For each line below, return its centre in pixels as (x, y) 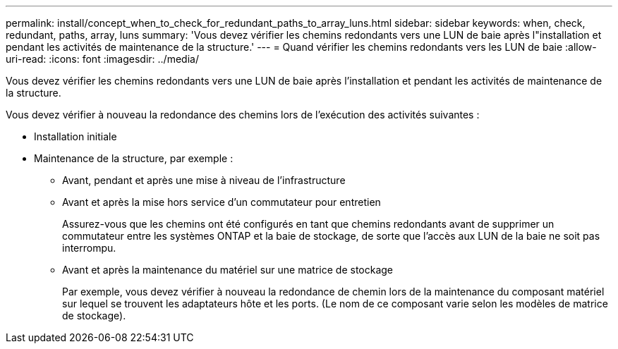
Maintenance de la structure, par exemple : (134, 158)
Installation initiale (75, 136)
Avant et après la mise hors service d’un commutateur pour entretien (222, 202)
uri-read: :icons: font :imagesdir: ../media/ (102, 59)
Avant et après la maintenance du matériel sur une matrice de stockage (228, 270)
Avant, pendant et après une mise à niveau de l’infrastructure (204, 180)
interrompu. (89, 248)
